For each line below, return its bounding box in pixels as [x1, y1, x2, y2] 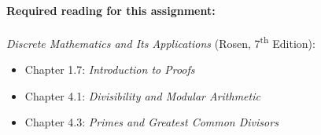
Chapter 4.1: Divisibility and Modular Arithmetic [24, 87, 260, 104]
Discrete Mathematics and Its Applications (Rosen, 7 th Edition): [6, 32, 315, 51]
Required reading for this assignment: [6, 2, 216, 18]
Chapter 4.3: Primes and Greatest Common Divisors [24, 114, 279, 130]
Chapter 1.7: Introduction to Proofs [24, 61, 195, 78]
